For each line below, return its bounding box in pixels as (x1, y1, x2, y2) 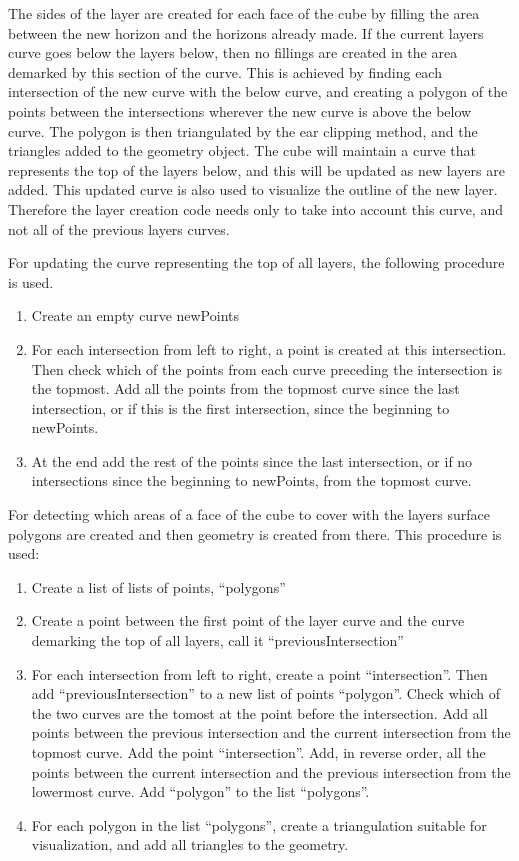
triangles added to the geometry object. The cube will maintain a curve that (8, 140, 477, 161)
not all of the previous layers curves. (8, 218, 230, 239)
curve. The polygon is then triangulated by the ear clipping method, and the (8, 120, 478, 141)
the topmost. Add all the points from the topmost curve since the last (31, 378, 460, 399)
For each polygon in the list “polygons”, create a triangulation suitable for (31, 814, 487, 835)
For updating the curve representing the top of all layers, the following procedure (8, 252, 505, 273)
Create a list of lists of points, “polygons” (31, 576, 286, 597)
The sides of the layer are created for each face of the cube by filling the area (8, 3, 480, 23)
